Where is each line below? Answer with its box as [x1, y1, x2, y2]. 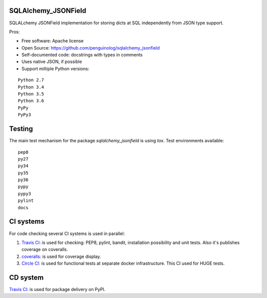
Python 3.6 [18, 98, 44, 104]
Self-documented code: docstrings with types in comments [21, 52, 143, 58]
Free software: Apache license [21, 38, 84, 44]
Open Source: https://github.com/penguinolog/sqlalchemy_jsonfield [21, 45, 160, 51]
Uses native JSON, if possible [21, 59, 83, 64]
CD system [9, 273, 44, 282]
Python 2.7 [18, 77, 44, 83]
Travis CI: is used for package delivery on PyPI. [9, 287, 106, 292]
